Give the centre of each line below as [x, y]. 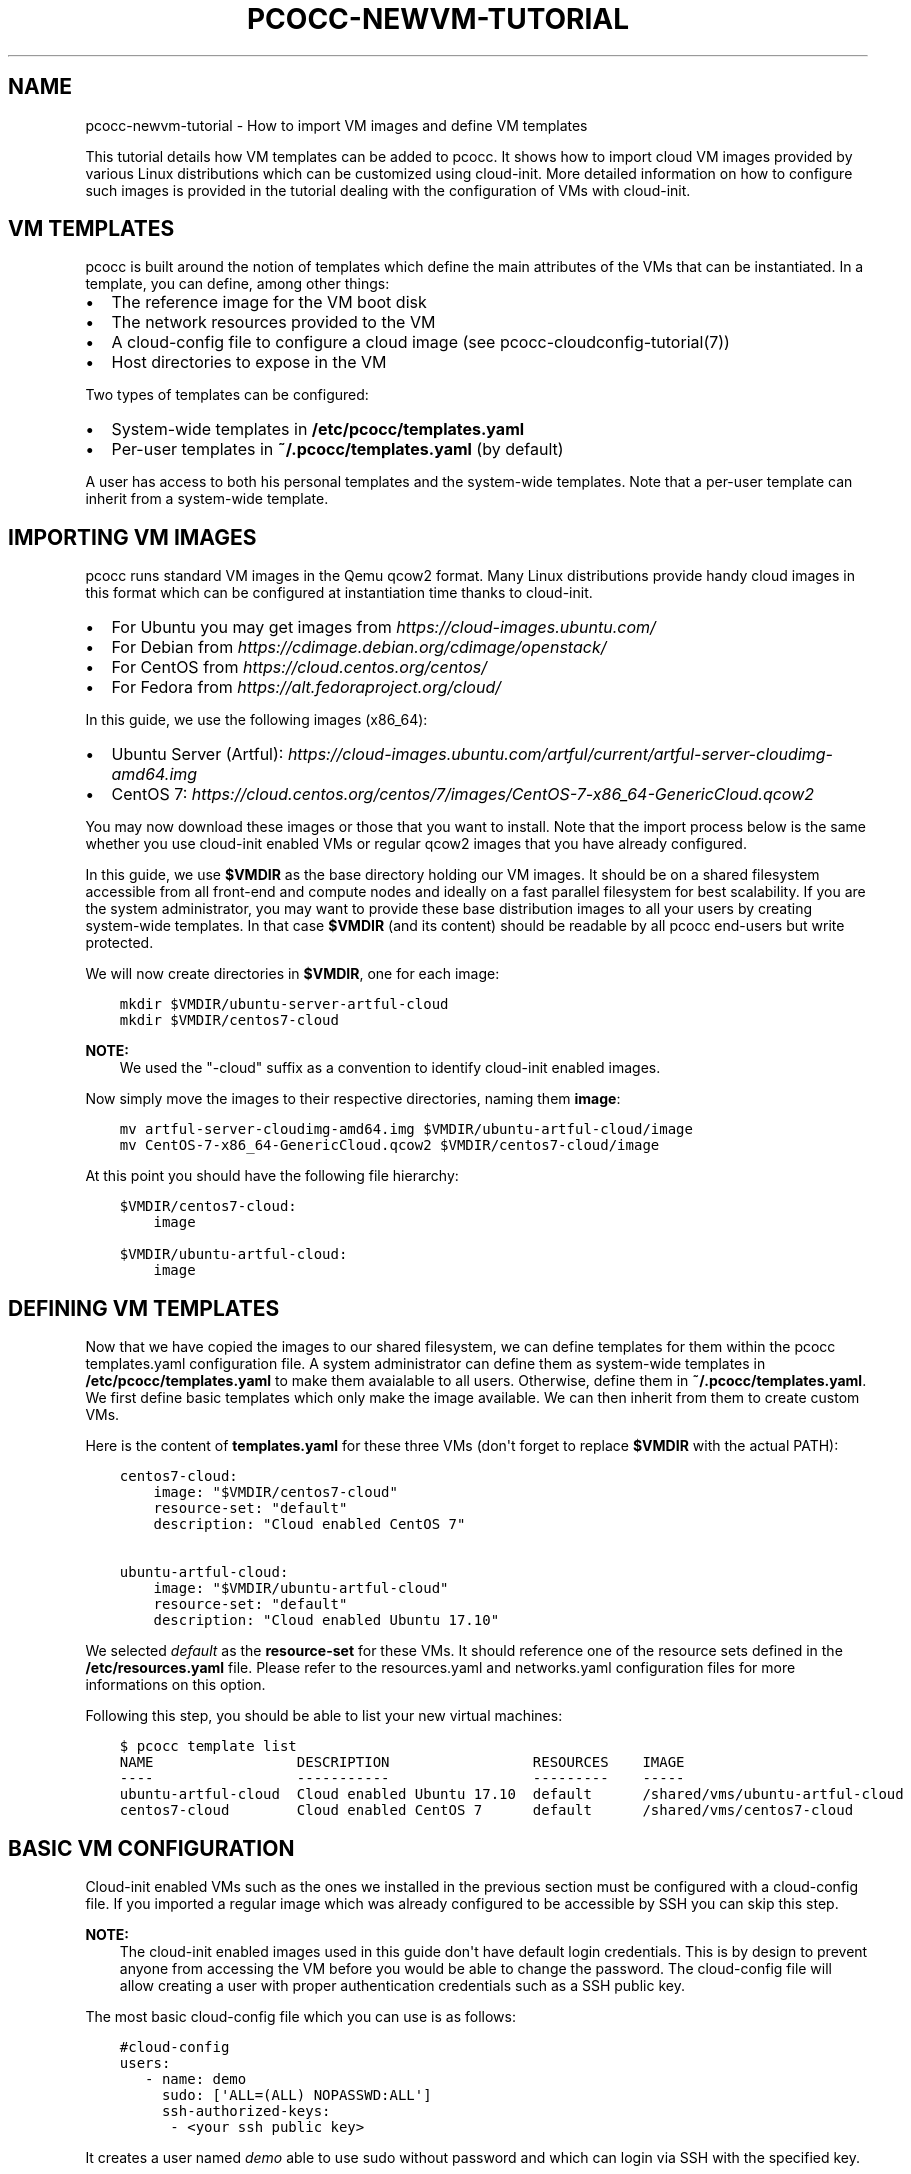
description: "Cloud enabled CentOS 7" [309, 1524]
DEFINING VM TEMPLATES [144, 1308]
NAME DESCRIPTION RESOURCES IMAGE [402, 1762]
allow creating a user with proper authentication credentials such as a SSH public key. [402, 1985]
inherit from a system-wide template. [207, 499]
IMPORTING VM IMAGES [132, 537]
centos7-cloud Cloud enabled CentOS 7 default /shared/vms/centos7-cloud [486, 1810]
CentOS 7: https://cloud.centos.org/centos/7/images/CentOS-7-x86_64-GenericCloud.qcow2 [463, 794]
